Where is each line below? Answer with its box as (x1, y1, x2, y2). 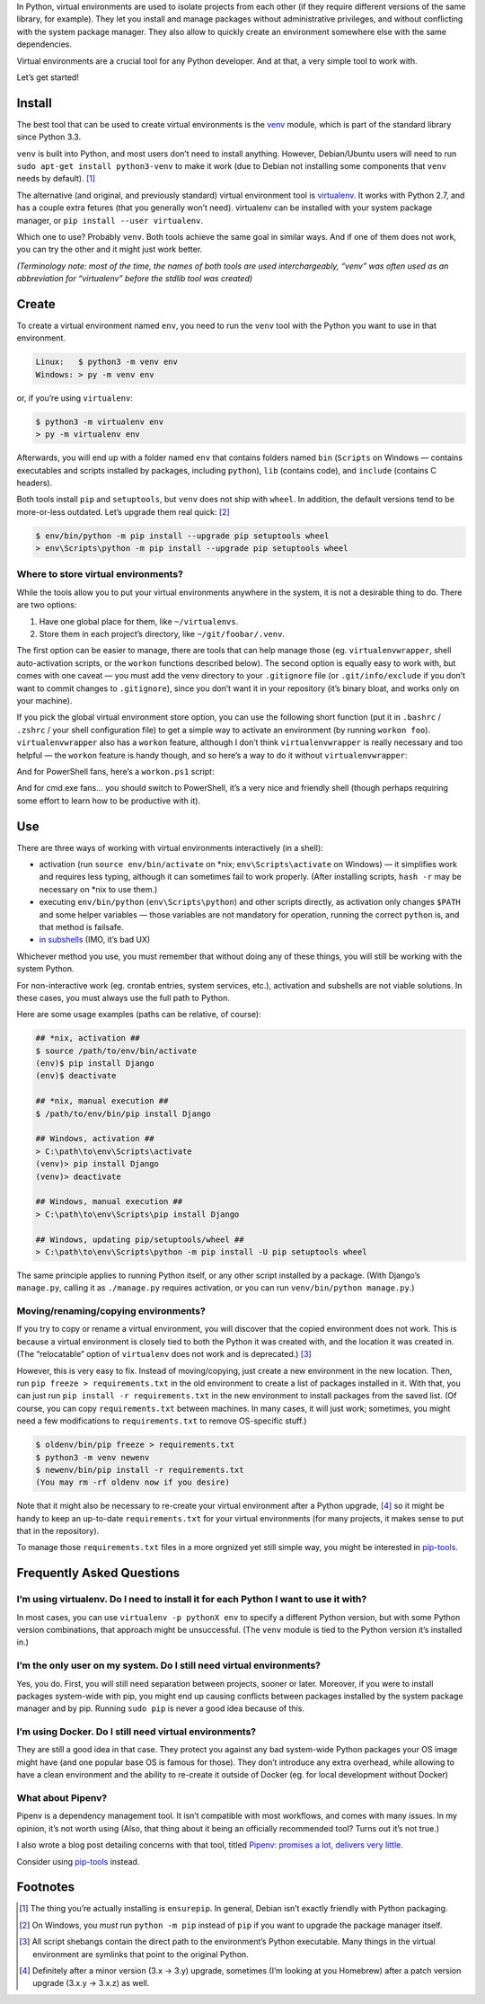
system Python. (16, 963, 75, 974)
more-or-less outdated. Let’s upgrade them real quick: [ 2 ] (16, 506, 231, 517)
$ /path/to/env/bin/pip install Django (35, 1108, 211, 1119)
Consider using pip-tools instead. (16, 1856, 140, 1867)
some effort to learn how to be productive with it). (16, 795, 201, 806)
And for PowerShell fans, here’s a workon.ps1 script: (16, 766, 215, 776)
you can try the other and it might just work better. (16, 244, 203, 255)
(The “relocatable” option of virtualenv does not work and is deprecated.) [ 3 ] (16, 1349, 312, 1360)
